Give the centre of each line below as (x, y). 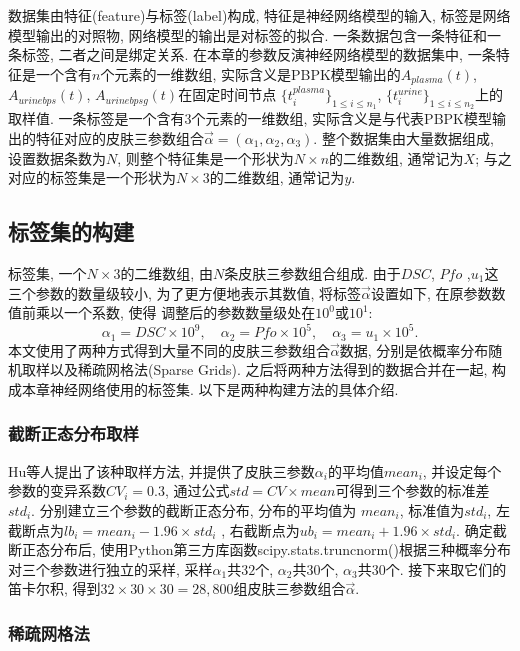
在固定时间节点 (227, 94)
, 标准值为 (432, 509)
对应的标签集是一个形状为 (92, 177)
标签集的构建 (71, 231)
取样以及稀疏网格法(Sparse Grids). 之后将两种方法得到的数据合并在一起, (254, 369)
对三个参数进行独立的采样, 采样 (110, 568)
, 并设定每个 (462, 470)
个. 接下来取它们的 (446, 568)
